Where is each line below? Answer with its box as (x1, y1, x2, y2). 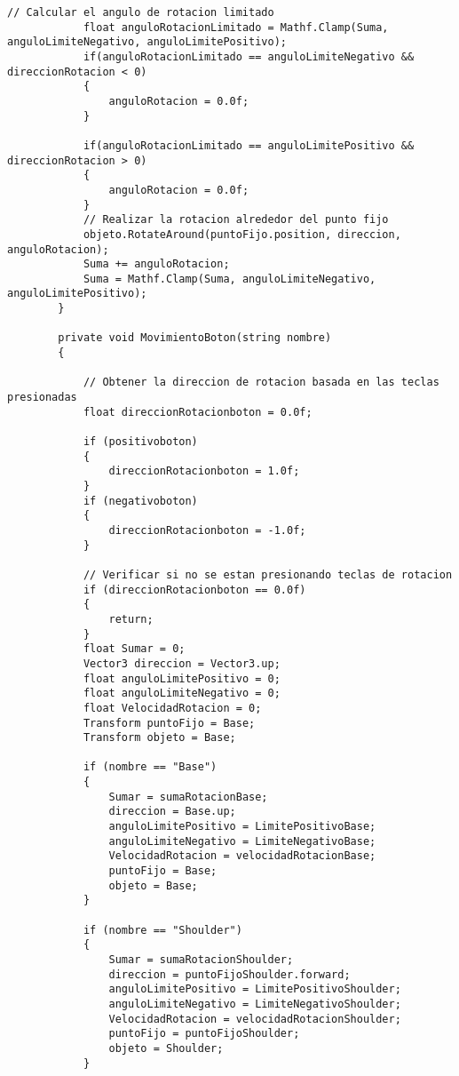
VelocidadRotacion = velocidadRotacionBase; (108, 849, 376, 863)
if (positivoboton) (83, 435, 198, 449)
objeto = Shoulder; (108, 1041, 224, 1055)
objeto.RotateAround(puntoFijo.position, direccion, (83, 227, 401, 241)
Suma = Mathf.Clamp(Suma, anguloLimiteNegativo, (83, 272, 376, 285)
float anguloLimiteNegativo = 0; (83, 687, 281, 700)
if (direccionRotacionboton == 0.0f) (83, 583, 306, 596)
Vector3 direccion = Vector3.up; (83, 657, 281, 670)
